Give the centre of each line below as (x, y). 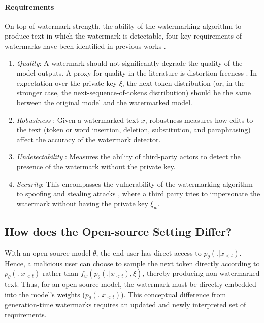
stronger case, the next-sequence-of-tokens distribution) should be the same (134, 93)
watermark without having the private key (82, 203)
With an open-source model (48, 252)
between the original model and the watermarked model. (105, 102)
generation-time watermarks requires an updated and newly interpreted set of (125, 304)
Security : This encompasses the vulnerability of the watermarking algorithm (135, 183)
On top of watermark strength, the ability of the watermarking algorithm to (123, 26)
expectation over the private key (67, 82)
